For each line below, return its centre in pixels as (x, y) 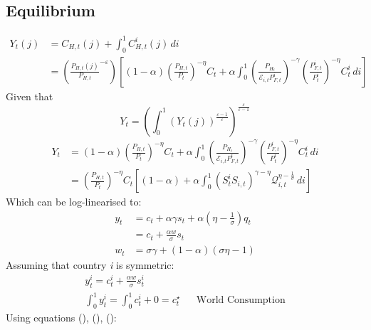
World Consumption (241, 300)
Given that (30, 96)
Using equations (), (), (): (61, 317)
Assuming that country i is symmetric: (90, 265)
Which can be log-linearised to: (74, 202)
